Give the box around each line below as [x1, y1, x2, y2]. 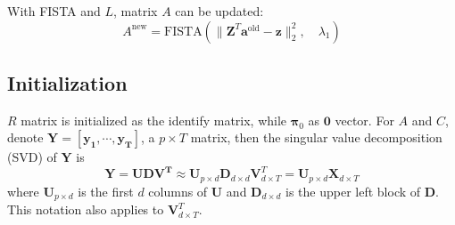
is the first [78, 181, 134, 200]
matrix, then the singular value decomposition [190, 128, 443, 147]
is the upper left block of [285, 181, 421, 200]
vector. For [335, 110, 394, 129]
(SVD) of [7, 148, 57, 166]
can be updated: [175, 2, 264, 20]
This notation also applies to [7, 200, 164, 219]
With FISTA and [7, 2, 101, 20]
